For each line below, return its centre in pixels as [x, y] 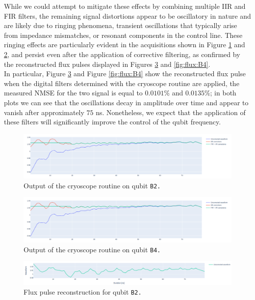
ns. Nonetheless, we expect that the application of [171, 112]
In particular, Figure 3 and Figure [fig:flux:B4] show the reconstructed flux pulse [125, 74]
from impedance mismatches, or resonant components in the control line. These [123, 35]
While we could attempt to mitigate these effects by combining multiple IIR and [125, 6]
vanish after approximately [44, 112]
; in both [223, 93]
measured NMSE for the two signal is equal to [73, 93]
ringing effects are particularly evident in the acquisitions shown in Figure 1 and [125, 45]
